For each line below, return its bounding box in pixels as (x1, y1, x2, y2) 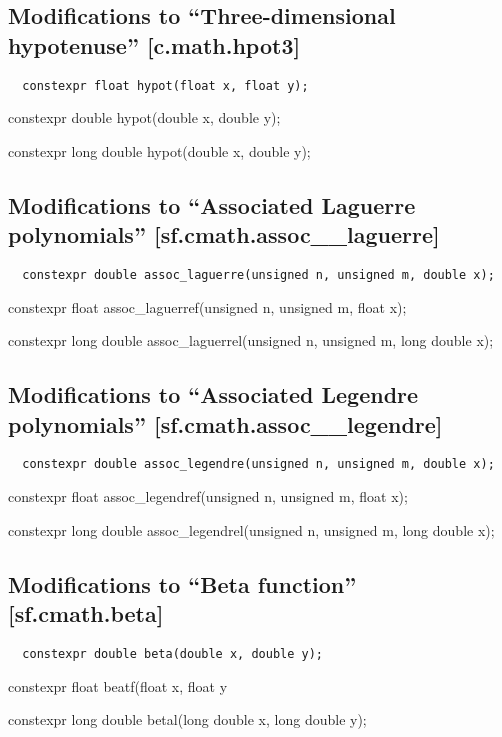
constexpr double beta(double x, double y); (22, 646, 324, 661)
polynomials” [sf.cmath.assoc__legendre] (8, 408, 443, 439)
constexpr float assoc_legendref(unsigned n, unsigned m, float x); (8, 486, 408, 507)
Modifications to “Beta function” (8, 568, 357, 599)
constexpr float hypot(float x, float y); (22, 78, 309, 93)
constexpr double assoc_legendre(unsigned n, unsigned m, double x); (22, 457, 495, 472)
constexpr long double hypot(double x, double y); (8, 140, 311, 161)
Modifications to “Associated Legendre (8, 379, 419, 410)
